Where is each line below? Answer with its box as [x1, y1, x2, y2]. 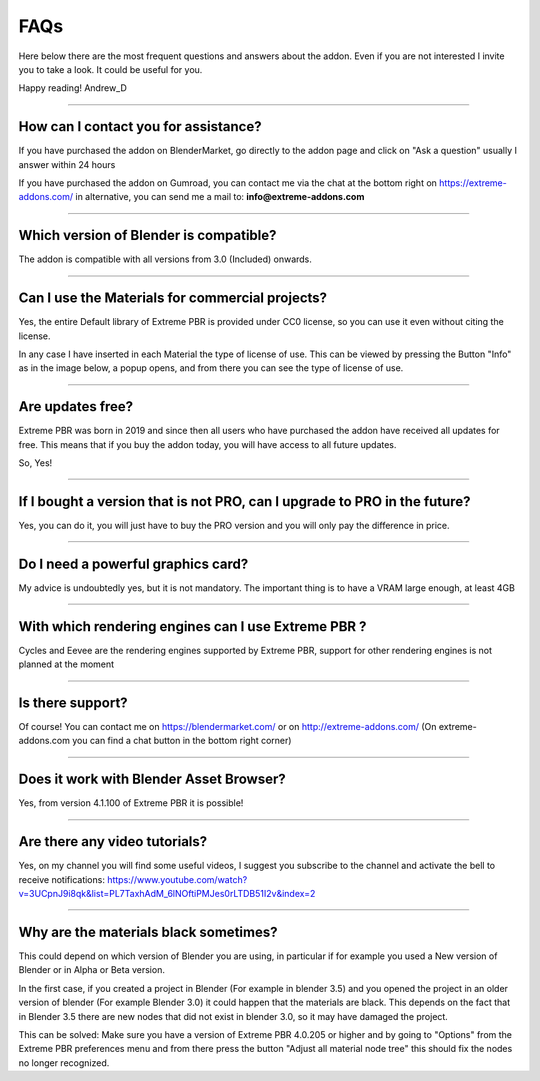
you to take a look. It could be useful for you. [18, 63, 203, 75]
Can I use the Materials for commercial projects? [18, 290, 328, 307]
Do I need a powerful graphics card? [18, 555, 249, 572]
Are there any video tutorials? [18, 833, 208, 850]
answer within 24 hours [18, 158, 116, 170]
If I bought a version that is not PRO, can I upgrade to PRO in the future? [18, 493, 471, 510]
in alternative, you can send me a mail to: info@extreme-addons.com [75, 191, 365, 203]
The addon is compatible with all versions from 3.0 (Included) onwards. [18, 253, 312, 265]
